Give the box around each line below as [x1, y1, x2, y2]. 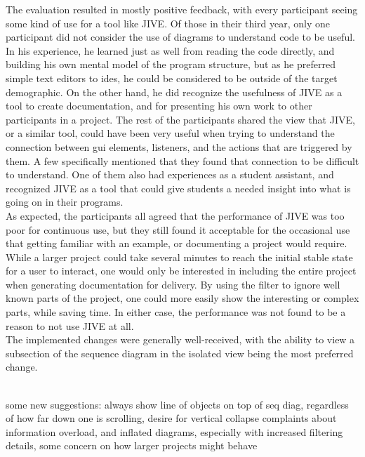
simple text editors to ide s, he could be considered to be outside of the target [6, 70, 338, 85]
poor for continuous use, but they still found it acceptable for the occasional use [6, 222, 350, 237]
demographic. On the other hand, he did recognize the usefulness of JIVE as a [6, 84, 343, 99]
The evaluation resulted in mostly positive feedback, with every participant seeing [6, 2, 358, 16]
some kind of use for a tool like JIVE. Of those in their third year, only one [6, 15, 331, 30]
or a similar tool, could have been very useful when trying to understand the [6, 126, 335, 140]
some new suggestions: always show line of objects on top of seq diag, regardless [6, 397, 349, 411]
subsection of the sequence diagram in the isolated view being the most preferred [6, 345, 354, 360]
